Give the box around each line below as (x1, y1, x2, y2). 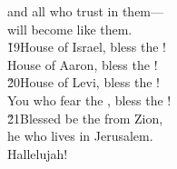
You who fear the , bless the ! (7, 90, 172, 109)
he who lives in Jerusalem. (7, 126, 153, 145)
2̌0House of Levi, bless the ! (7, 73, 161, 92)
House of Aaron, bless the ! (7, 55, 158, 74)
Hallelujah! (7, 144, 68, 163)
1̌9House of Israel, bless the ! (7, 37, 166, 56)
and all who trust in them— (7, 2, 164, 20)
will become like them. (7, 19, 133, 38)
